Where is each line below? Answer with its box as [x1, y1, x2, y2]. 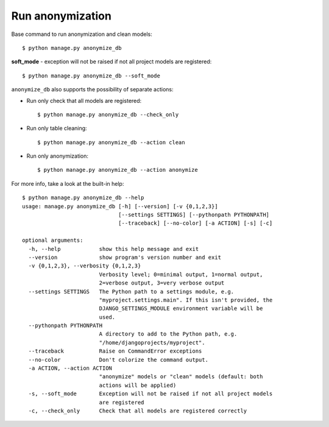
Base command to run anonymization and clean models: [11, 30, 152, 38]
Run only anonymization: [26, 152, 88, 160]
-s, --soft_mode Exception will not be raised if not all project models [28, 390, 273, 397]
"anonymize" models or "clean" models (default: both [99, 373, 263, 380]
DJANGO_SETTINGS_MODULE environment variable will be [99, 305, 263, 312]
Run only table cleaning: [26, 125, 88, 132]
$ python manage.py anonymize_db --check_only [37, 111, 179, 118]
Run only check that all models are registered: [26, 97, 142, 104]
